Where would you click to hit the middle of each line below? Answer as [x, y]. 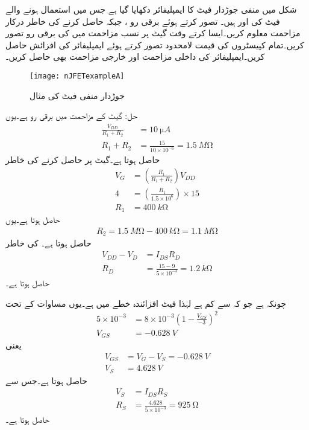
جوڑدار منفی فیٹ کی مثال [77, 95]
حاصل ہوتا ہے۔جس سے [46, 380]
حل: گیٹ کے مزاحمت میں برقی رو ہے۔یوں [72, 116]
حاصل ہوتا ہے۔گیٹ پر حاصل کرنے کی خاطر [83, 160]
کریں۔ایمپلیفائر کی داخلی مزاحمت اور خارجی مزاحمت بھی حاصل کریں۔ [135, 56]
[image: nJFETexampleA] [77, 76]
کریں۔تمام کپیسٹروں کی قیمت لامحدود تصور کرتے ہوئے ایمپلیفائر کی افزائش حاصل [155, 44]
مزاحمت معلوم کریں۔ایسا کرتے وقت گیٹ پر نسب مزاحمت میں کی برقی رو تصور [153, 33]
